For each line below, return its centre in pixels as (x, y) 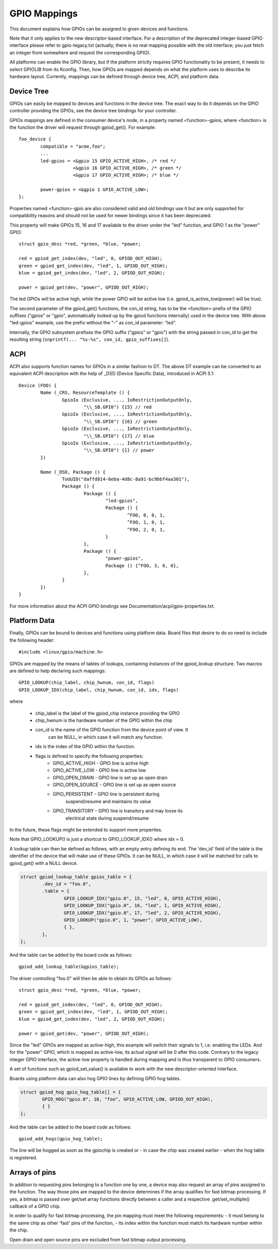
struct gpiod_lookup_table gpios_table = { (76, 877)
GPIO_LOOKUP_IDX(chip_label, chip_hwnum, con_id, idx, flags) (99, 690)
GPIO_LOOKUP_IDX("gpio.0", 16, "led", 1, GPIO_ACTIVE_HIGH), (142, 906)
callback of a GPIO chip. (35, 1206)
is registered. (23, 1157)
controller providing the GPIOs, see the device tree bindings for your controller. (93, 111)
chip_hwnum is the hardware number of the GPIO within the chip (104, 720)
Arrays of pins (33, 1172)
